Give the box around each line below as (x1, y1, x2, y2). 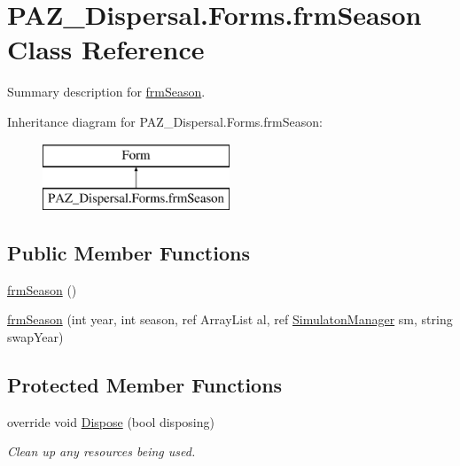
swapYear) (7, 328, 64, 346)
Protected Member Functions (7, 371, 283, 399)
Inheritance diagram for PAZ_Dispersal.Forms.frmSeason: (7, 112, 323, 130)
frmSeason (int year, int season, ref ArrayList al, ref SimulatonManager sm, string (7, 310, 453, 329)
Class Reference (7, 31, 205, 67)
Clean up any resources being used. (7, 442, 196, 461)
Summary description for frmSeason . (7, 82, 206, 101)
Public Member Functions (7, 239, 250, 267)
